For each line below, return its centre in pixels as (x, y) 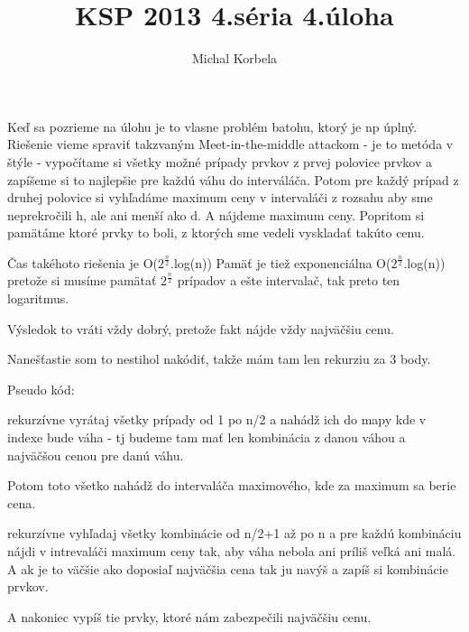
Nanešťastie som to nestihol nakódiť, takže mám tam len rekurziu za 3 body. (219, 359)
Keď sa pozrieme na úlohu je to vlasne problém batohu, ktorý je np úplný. (212, 126)
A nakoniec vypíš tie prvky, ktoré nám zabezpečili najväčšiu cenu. (189, 616)
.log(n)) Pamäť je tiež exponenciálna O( (281, 262)
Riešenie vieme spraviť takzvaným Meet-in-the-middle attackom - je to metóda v (230, 144)
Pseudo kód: (41, 389)
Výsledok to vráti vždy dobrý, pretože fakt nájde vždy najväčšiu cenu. (201, 328)
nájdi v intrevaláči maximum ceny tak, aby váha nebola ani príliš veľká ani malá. (232, 551)
